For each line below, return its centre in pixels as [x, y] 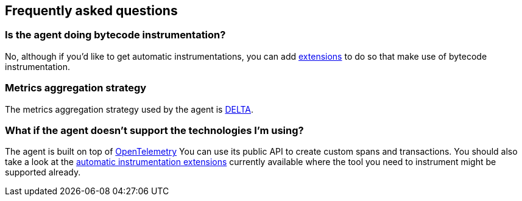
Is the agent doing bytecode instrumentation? [115, 35]
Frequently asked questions [91, 11]
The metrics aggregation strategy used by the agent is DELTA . [129, 109]
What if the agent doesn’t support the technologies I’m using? [154, 130]
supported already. [43, 172]
